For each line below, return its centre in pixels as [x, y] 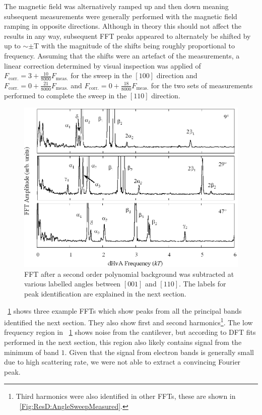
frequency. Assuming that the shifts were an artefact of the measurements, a [122, 55]
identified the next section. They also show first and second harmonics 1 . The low [128, 321]
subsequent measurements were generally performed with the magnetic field [121, 16]
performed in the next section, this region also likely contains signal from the [123, 342]
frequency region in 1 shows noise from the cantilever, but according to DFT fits [130, 332]
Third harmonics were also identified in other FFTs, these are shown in [126, 396]
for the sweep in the [101, 75]
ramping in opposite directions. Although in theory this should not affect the [123, 26]
